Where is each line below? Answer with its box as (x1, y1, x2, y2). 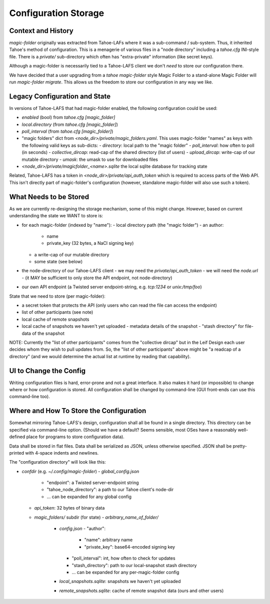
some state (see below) (34, 259, 83, 265)
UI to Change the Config (9, 366, 86, 375)
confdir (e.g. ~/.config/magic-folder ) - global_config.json (21, 468, 139, 474)
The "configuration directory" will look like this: (9, 459, 106, 465)
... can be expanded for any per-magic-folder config (71, 570, 179, 575)
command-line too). (9, 394, 50, 400)
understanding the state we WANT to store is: (9, 213, 103, 219)
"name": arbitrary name (84, 537, 133, 543)
